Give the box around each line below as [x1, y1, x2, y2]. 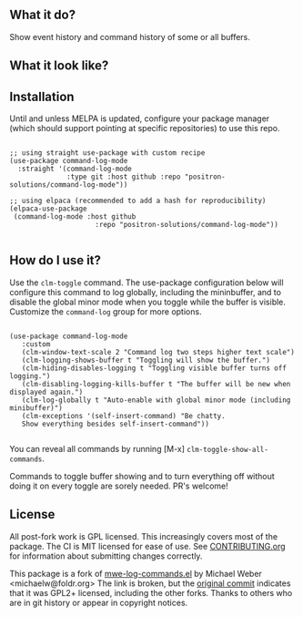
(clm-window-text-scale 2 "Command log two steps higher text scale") [21, 347, 296, 356]
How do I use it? [9, 252, 102, 268]
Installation [9, 88, 75, 104]
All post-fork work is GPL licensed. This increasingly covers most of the [9, 530, 278, 541]
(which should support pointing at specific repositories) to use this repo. [9, 123, 280, 134]
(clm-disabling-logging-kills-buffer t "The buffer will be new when [21, 379, 291, 388]
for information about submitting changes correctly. [9, 550, 203, 561]
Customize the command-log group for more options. [9, 305, 202, 317]
